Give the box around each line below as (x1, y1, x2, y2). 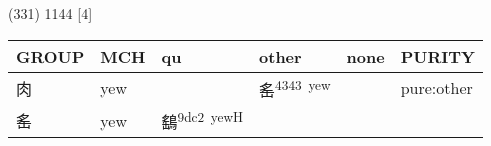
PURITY (400, 44, 475, 68)
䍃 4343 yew (259, 74, 331, 101)
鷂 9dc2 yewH (161, 106, 244, 134)
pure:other (400, 76, 473, 100)
